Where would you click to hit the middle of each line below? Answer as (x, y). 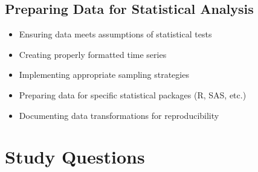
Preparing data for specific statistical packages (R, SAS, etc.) (133, 94)
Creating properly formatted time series (93, 54)
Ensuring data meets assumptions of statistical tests (115, 34)
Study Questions (75, 157)
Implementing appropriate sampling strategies (104, 75)
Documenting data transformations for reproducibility (119, 115)
